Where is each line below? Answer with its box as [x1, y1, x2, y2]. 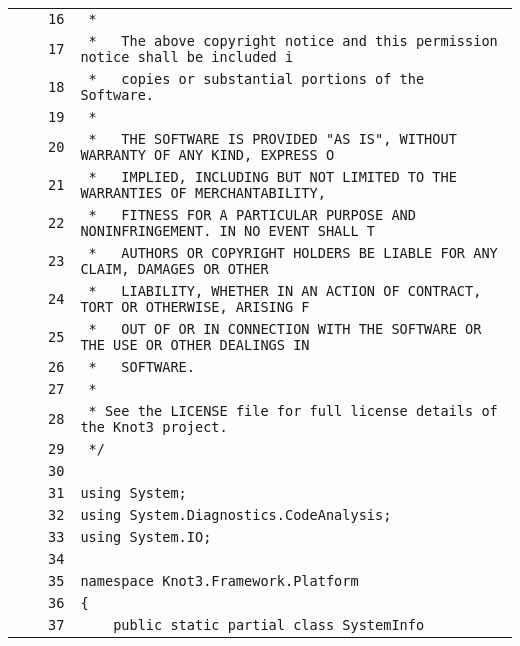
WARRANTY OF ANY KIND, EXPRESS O [80, 147, 335, 163]
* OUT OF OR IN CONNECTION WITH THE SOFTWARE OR [88, 321, 482, 337]
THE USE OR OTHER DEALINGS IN [80, 337, 310, 353]
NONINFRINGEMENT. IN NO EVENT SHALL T [80, 223, 376, 239]
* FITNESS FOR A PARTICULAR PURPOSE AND [88, 207, 416, 223]
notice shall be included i [80, 49, 294, 65]
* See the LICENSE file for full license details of [88, 403, 498, 419]
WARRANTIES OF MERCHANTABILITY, [80, 185, 326, 201]
